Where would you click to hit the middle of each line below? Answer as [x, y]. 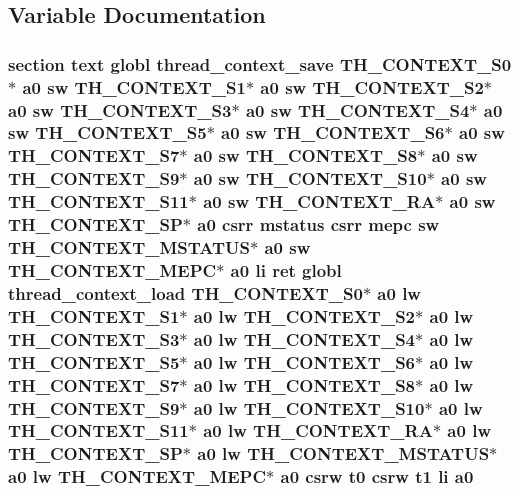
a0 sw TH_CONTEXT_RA [319, 201]
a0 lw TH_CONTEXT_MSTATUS [343, 453]
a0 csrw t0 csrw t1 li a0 [377, 476]
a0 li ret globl [286, 270]
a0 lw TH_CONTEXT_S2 [304, 315]
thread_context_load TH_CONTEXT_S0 [185, 292]
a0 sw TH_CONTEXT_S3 [120, 109]
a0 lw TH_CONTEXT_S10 [309, 407]
